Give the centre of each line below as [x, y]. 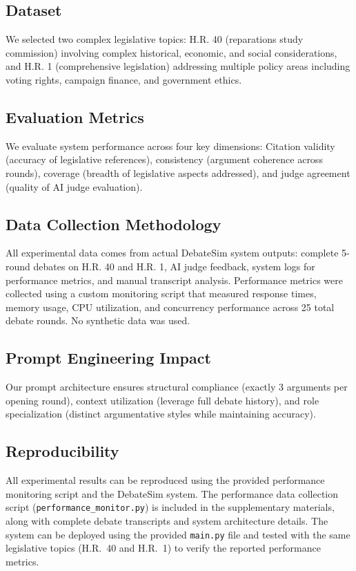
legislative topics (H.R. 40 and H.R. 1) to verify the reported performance [163, 548]
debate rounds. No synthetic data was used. [98, 320]
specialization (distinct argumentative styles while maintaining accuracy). [161, 414]
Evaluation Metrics [75, 116]
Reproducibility [62, 451]
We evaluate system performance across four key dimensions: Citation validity [170, 146]
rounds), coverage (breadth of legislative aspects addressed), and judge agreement [178, 172]
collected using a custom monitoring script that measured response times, [161, 293]
